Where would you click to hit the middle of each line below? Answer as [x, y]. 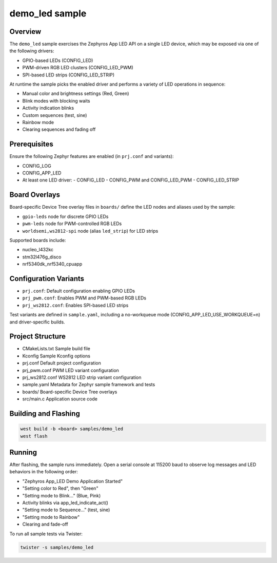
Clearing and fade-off [45, 524]
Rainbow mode [38, 122]
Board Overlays [35, 195]
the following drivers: [32, 51]
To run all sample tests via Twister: [46, 534]
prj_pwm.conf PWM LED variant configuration [71, 370]
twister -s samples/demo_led [57, 547]
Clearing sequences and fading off [59, 129]
